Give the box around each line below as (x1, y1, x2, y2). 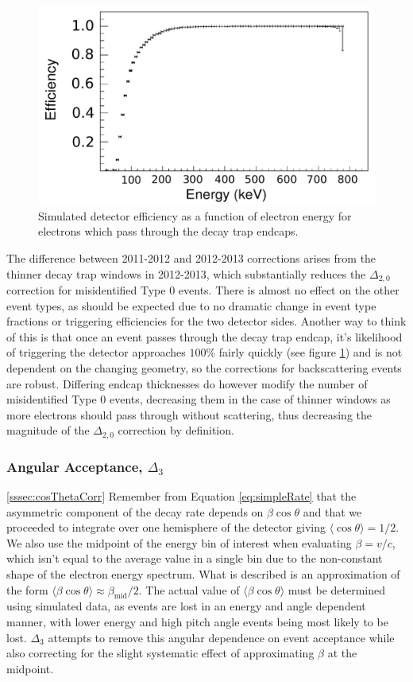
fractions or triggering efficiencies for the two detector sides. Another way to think (6, 313, 407, 329)
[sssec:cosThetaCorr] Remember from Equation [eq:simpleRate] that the (6, 488, 357, 505)
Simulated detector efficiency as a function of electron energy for (38, 207, 352, 224)
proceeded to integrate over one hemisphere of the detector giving (6, 519, 326, 536)
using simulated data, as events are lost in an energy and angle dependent (6, 598, 366, 614)
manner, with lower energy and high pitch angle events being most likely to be (6, 614, 388, 630)
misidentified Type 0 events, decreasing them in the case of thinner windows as (6, 391, 391, 407)
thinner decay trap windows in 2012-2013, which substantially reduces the (6, 265, 366, 282)
